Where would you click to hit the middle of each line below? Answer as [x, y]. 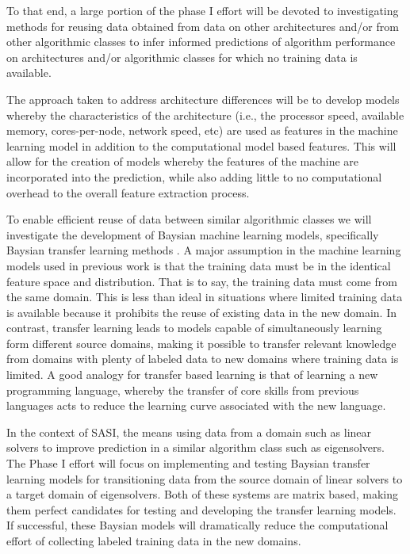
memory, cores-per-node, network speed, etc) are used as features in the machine [202, 130]
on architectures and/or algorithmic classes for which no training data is [182, 57]
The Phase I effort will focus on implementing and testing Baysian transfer [188, 463]
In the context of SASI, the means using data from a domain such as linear [189, 432]
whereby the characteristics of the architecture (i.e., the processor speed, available [205, 115]
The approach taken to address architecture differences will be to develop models [203, 99]
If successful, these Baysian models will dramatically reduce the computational [197, 525]
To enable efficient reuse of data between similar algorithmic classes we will [189, 219]
